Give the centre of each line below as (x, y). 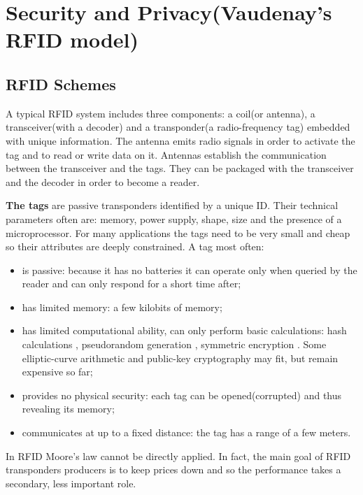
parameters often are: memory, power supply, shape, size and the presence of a (174, 218)
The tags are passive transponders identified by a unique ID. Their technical (172, 205)
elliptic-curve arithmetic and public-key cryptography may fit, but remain (180, 358)
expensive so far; (57, 372)
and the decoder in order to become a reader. (103, 181)
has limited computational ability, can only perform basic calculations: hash (184, 330)
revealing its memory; (68, 409)
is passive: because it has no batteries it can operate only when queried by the (190, 270)
